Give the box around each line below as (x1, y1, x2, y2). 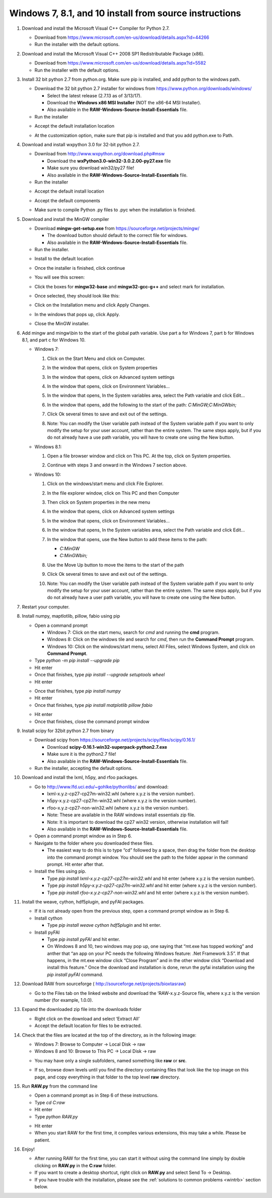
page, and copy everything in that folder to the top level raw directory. (34, 1074, 180, 1080)
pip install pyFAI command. (47, 971, 103, 978)
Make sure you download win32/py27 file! (47, 165, 134, 171)
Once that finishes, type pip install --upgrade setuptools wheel (34, 672, 165, 678)
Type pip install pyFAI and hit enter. (47, 936, 120, 942)
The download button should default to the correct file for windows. (47, 232, 188, 238)
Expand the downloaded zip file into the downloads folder (22, 1006, 142, 1012)
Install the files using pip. (34, 868, 87, 874)
